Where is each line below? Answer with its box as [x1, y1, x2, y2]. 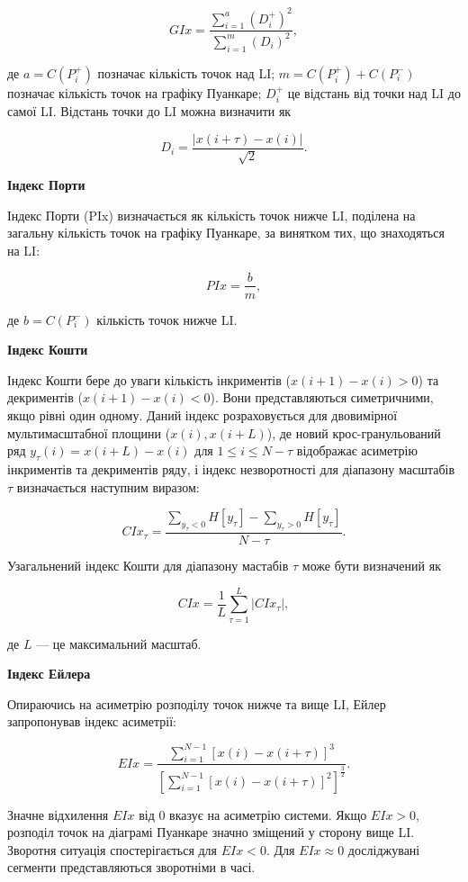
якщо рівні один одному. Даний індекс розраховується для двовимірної [7, 405, 398, 424]
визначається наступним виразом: [16, 477, 200, 496]
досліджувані [347, 840, 420, 859]
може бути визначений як [301, 555, 441, 574]
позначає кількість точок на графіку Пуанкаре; [7, 83, 262, 102]
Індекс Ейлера [7, 664, 91, 683]
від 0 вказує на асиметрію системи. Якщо [139, 805, 367, 823]
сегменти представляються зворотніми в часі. [7, 858, 256, 877]
